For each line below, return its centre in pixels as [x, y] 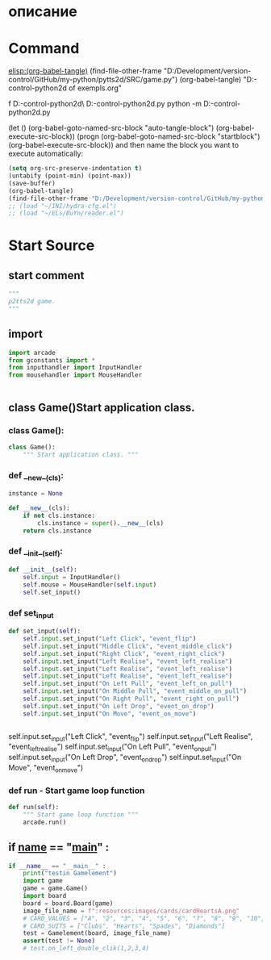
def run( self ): [34, 808]
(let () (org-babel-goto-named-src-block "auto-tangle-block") [111, 128]
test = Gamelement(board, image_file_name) [97, 933]
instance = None [35, 494]
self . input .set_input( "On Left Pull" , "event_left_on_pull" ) [127, 684]
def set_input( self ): [45, 632]
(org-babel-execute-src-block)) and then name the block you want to [124, 145]
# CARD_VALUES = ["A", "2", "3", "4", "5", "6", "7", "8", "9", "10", [144, 918]
